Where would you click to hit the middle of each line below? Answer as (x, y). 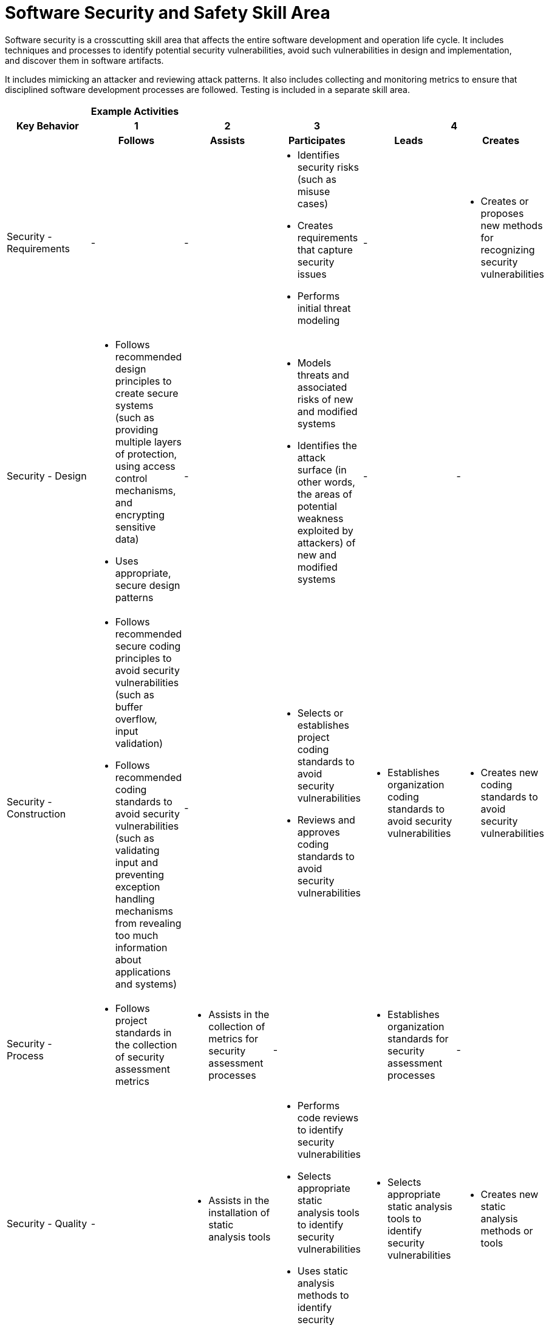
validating (137, 850)
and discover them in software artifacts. (84, 60)
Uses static (323, 1271)
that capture (325, 250)
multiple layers (148, 442)
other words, (326, 482)
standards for (418, 1038)
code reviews (328, 1117)
